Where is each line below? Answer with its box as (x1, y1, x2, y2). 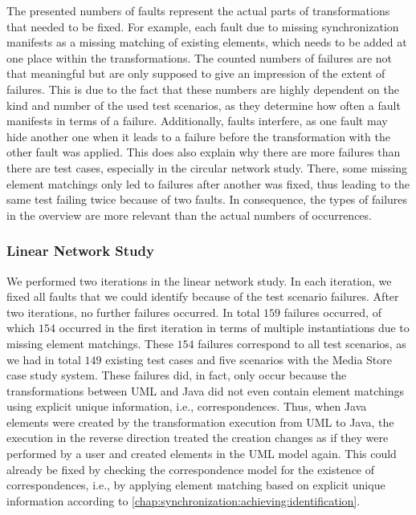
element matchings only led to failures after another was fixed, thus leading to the (6, 175, 410, 192)
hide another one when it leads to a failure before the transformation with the (6, 128, 390, 144)
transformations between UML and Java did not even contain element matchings (6, 382, 404, 399)
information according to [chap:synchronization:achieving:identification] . (6, 492, 361, 509)
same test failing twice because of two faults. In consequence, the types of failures (6, 191, 408, 208)
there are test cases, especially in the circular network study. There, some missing (6, 159, 407, 176)
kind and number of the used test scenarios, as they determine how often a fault (6, 96, 401, 113)
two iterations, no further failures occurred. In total (6, 303, 260, 320)
